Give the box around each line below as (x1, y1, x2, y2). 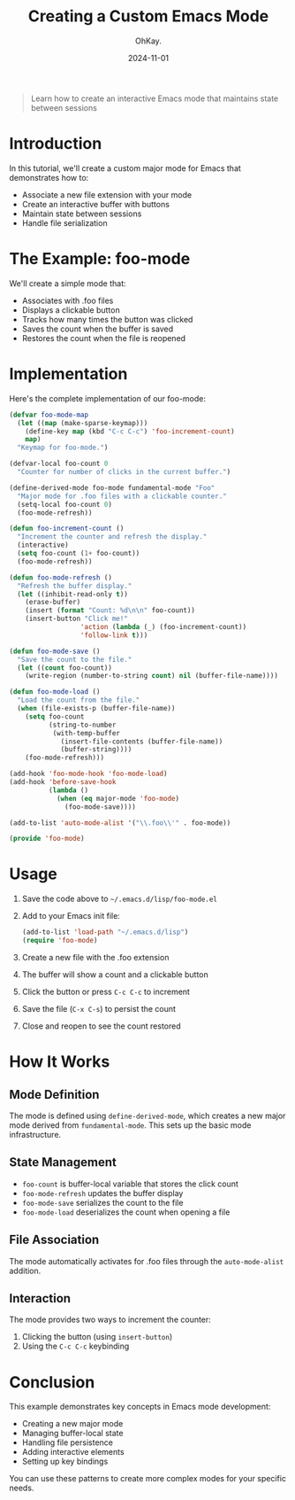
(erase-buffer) (25, 598, 81, 607)
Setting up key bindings (21, 1456, 109, 1467)
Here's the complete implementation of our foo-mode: (9, 392, 206, 404)
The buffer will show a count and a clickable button (21, 968, 209, 980)
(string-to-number (48, 720, 117, 729)
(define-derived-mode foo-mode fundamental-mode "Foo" (9, 483, 216, 493)
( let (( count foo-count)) (17, 663, 113, 672)
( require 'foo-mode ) (21, 937, 98, 945)
